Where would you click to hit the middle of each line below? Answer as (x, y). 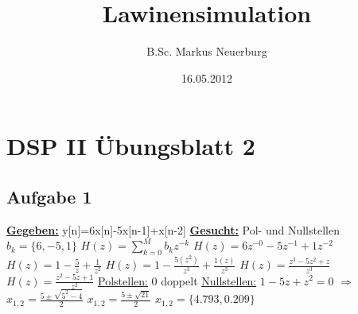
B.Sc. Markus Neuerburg (207, 51)
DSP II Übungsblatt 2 (131, 146)
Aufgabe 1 (49, 196)
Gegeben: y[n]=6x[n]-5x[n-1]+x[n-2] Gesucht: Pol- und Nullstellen (173, 229)
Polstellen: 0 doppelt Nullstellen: (177, 280)
